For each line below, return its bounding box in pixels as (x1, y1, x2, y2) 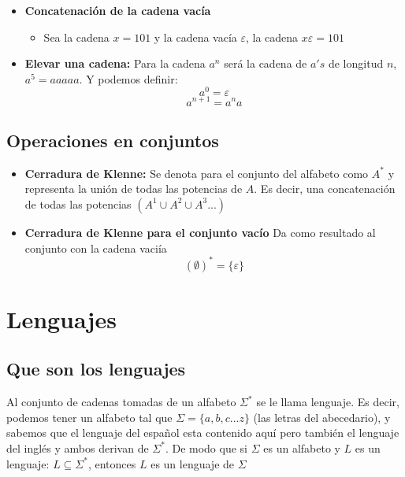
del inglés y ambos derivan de (6, 439, 149, 456)
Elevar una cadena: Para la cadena (24, 55, 206, 72)
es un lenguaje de (150, 455, 235, 471)
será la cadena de (224, 55, 307, 72)
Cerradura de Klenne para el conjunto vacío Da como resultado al (24, 224, 376, 240)
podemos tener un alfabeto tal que (6, 409, 173, 425)
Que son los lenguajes (6, 357, 186, 381)
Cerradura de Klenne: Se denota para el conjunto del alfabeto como (24, 165, 369, 181)
